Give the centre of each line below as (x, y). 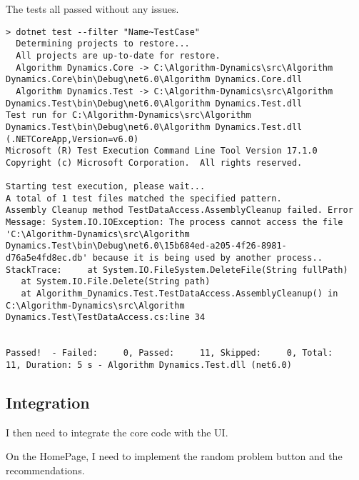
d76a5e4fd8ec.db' (47, 258)
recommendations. (45, 470)
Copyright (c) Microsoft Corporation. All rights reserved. (154, 162)
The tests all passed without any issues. (92, 9)
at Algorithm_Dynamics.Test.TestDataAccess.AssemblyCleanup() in (179, 294)
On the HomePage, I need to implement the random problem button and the (174, 456)
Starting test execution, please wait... (106, 187)
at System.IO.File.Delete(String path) (116, 282)
